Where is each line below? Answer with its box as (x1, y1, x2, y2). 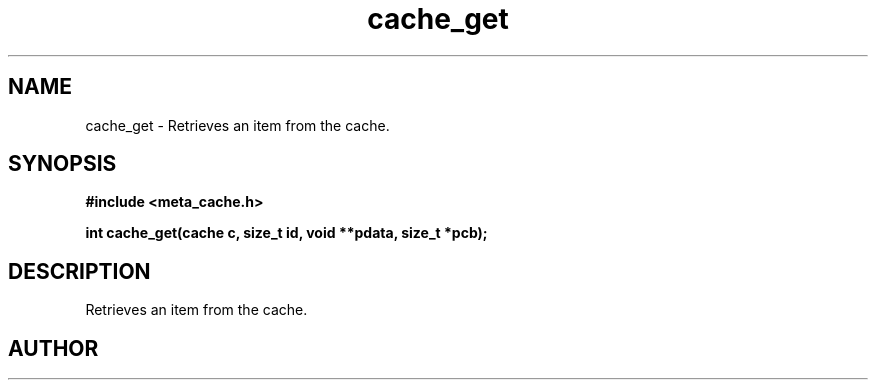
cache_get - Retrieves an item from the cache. (85, 116, 390, 134)
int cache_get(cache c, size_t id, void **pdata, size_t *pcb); (85, 224, 488, 242)
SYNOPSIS (8, 151, 117, 177)
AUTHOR (8, 335, 99, 361)
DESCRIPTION (8, 258, 151, 284)
